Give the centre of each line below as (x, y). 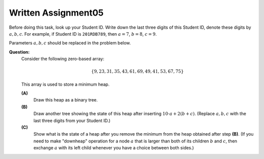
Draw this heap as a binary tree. (66, 100)
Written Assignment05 (56, 13)
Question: (19, 52)
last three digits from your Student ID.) (72, 120)
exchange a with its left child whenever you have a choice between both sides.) (114, 148)
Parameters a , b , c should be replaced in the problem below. (70, 43)
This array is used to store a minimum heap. (66, 84)
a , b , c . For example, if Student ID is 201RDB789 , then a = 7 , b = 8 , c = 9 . (83, 34)
